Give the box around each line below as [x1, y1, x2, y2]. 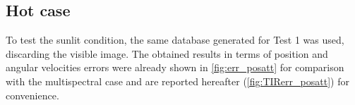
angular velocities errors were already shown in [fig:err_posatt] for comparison [6, 60, 344, 75]
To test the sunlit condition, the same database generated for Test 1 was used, [6, 32, 344, 47]
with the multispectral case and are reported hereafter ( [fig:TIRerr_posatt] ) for [6, 73, 349, 88]
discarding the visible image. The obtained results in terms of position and [6, 46, 328, 61]
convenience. [6, 87, 59, 102]
